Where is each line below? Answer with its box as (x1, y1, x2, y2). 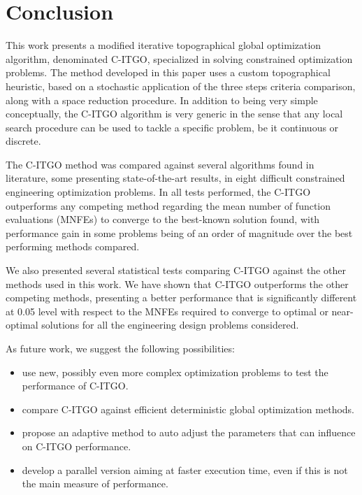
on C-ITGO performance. (22, 438, 131, 453)
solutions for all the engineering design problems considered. (41, 317, 299, 332)
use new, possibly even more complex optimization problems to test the (22, 364, 328, 379)
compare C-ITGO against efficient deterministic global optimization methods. (22, 401, 355, 416)
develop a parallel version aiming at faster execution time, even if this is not (22, 462, 348, 477)
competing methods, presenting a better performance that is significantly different (6, 290, 357, 305)
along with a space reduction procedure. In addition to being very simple (6, 92, 318, 107)
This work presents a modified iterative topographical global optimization (6, 38, 321, 52)
